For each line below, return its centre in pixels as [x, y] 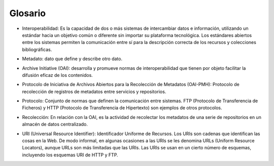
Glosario [27, 13]
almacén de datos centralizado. [55, 124]
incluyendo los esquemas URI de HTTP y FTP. [70, 155]
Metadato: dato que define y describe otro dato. [72, 59]
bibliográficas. [37, 49]
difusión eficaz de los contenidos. [58, 75]
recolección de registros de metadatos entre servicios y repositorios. [94, 92]
